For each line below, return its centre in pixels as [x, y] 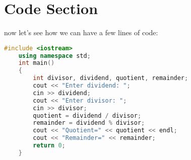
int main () [37, 63]
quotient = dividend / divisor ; [87, 115]
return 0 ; [49, 146]
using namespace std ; [54, 56]
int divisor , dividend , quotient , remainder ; [111, 78]
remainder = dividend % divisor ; [89, 123]
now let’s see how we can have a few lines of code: [81, 32]
